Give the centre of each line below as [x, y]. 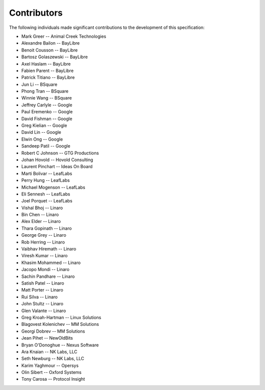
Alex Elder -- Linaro [41, 221]
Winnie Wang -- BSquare [47, 98]
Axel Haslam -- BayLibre [46, 64]
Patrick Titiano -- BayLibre [48, 77]
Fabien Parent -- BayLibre [47, 71]
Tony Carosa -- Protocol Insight [53, 379]
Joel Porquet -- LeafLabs [47, 201]
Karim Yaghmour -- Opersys [50, 366]
